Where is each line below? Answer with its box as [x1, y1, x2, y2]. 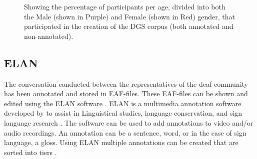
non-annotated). [24, 30, 73, 41]
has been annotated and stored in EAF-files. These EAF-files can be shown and [4, 88, 248, 99]
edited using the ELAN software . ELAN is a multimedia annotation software [4, 98, 241, 108]
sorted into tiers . [4, 147, 57, 157]
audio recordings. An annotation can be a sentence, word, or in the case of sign [4, 127, 246, 138]
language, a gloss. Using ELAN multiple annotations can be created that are [4, 137, 238, 148]
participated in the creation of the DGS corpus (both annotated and [24, 21, 233, 31]
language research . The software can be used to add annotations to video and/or [4, 117, 253, 128]
